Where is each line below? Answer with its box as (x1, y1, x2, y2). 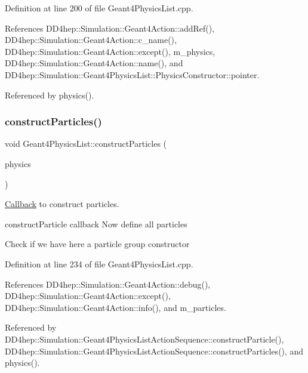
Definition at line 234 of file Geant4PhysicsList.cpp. (5, 257, 193, 270)
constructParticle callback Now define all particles (5, 217, 187, 230)
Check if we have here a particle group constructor (5, 238, 190, 250)
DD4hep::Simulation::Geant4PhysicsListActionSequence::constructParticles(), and (5, 344, 304, 357)
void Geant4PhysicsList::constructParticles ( (5, 137, 167, 150)
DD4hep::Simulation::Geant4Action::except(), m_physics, (5, 45, 215, 57)
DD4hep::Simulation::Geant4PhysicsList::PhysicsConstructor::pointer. (5, 68, 260, 81)
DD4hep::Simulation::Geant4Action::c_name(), (5, 33, 177, 46)
